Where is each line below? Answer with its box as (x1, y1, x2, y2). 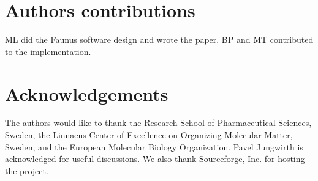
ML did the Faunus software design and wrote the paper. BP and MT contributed (5, 33, 314, 46)
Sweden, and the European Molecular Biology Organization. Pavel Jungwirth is (5, 140, 303, 153)
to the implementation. (5, 45, 91, 57)
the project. (5, 164, 48, 177)
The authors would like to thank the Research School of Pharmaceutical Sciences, (5, 116, 312, 129)
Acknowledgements (5, 81, 168, 106)
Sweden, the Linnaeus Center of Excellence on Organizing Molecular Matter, (5, 128, 293, 141)
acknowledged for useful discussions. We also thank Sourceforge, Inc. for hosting (5, 152, 305, 165)
